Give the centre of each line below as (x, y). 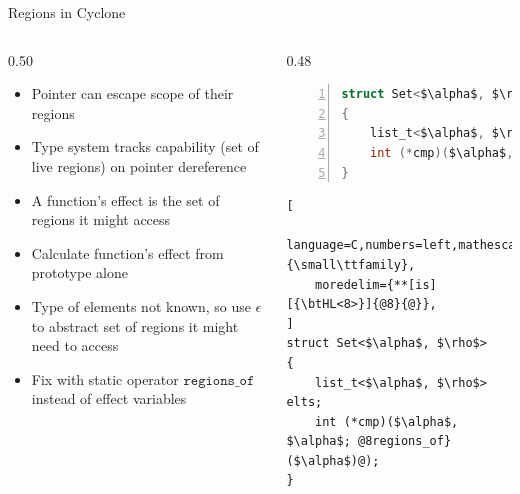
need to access (75, 345)
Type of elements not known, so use (141, 305)
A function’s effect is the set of (125, 199)
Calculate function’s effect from (127, 252)
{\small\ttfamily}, (351, 264)
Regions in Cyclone (67, 12)
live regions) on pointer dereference (139, 165)
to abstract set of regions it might (135, 325)
